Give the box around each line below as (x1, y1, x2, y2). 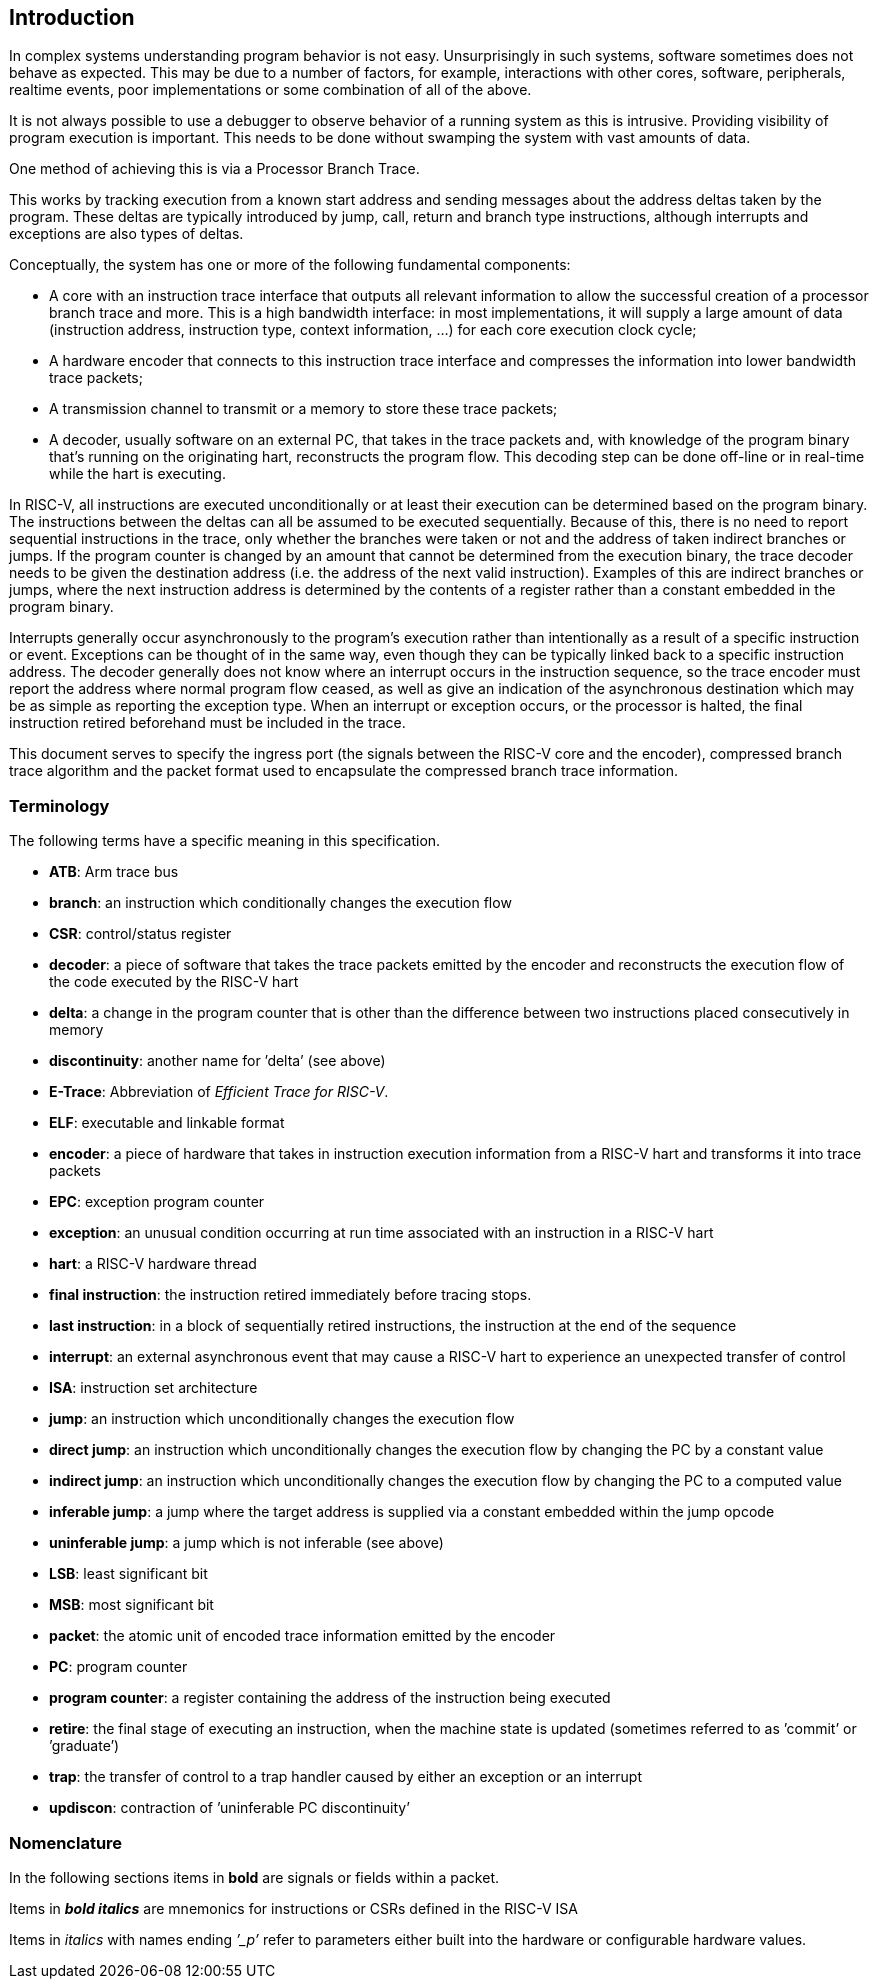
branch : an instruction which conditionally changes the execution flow (49, 894, 512, 912)
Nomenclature (9, 1832, 123, 1853)
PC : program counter (49, 1658, 188, 1676)
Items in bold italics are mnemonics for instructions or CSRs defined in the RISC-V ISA (9, 1899, 578, 1917)
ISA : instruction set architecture (49, 1379, 258, 1397)
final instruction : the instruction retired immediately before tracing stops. (49, 1286, 532, 1304)
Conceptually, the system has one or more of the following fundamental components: (9, 256, 571, 274)
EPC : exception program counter (49, 1193, 265, 1211)
